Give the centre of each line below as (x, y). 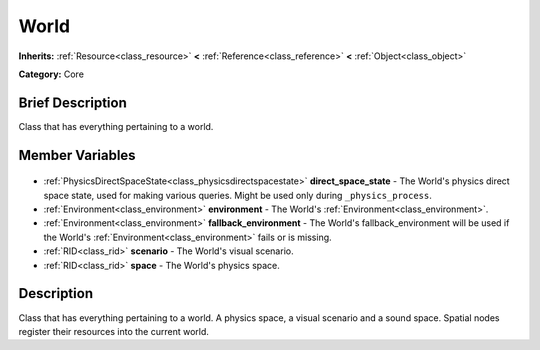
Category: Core (51, 74)
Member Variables (77, 155)
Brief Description (72, 102)
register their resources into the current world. (114, 331)
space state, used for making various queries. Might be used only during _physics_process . (237, 195)
